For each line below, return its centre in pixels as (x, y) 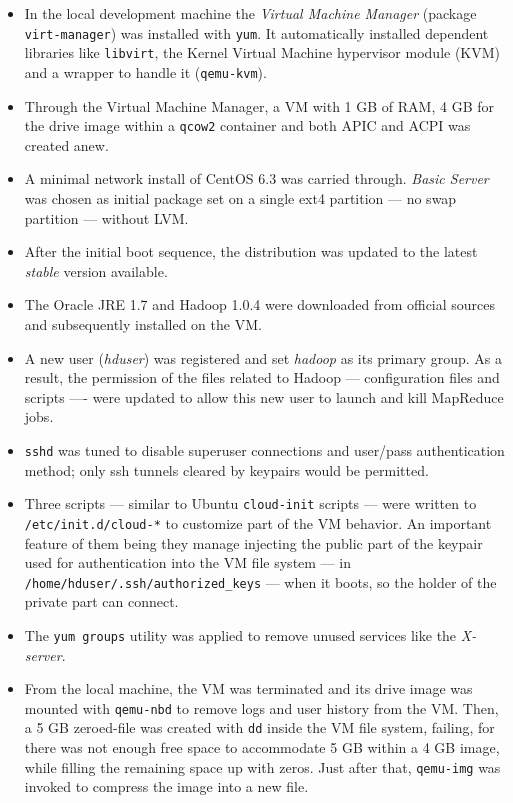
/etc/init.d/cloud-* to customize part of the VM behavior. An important (258, 522)
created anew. (66, 144)
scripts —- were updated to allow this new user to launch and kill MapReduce (264, 396)
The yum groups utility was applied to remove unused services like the (240, 634)
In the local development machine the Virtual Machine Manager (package (250, 13)
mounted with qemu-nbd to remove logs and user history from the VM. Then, (261, 707)
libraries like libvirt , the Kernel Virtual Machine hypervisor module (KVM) (262, 52)
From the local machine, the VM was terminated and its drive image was (248, 688)
